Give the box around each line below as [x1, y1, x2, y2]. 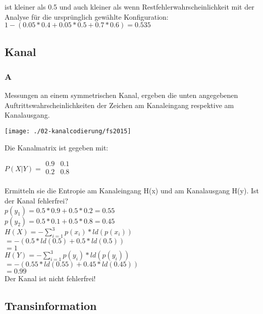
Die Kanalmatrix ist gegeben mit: [5, 142, 109, 152]
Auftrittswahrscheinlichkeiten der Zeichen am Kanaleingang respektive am [5, 99, 234, 110]
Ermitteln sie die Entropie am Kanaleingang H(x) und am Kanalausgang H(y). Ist [5, 185, 259, 196]
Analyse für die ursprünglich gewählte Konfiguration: [5, 11, 169, 22]
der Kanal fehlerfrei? [5, 195, 68, 205]
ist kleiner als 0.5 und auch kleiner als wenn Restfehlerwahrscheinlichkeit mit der [5, 2, 254, 12]
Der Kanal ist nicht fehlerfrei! [5, 273, 96, 284]
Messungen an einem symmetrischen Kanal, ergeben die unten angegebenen [5, 90, 238, 100]
